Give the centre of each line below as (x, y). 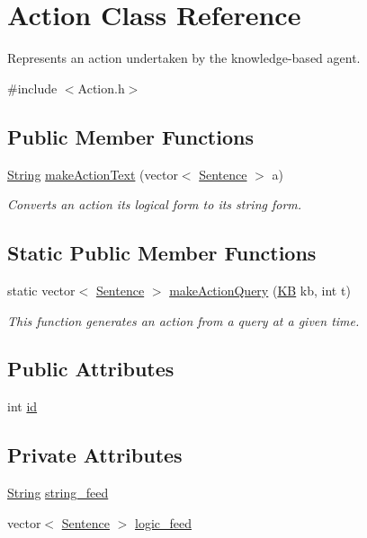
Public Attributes (91, 369)
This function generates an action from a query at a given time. (183, 320)
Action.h (101, 88)
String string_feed (58, 493)
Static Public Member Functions (162, 253)
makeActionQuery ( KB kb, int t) (260, 290)
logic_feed (163, 522)
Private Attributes (95, 455)
